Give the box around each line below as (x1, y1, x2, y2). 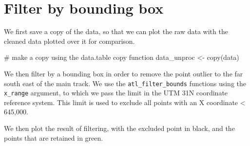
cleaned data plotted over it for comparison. (4, 36, 135, 46)
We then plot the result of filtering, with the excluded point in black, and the (4, 123, 235, 133)
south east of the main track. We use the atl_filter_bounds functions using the (4, 78, 247, 88)
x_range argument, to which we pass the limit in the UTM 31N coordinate (4, 88, 228, 98)
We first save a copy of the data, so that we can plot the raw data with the (4, 26, 228, 36)
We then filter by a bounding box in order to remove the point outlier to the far (4, 68, 243, 78)
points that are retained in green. (4, 132, 103, 143)
